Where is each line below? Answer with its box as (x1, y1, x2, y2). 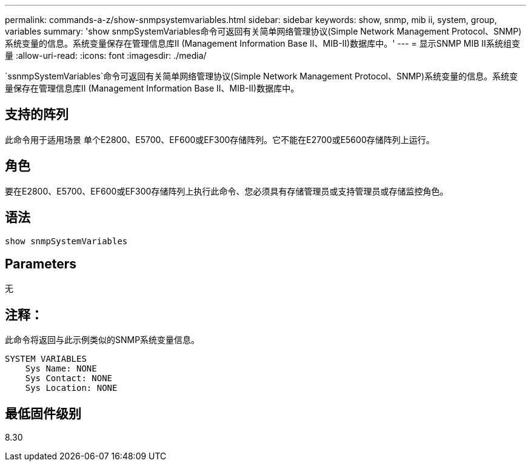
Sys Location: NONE (25, 383, 118, 393)
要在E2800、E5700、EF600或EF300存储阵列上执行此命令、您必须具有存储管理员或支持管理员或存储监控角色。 (5, 185, 449, 196)
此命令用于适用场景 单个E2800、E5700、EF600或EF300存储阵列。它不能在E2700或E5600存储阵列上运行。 (5, 134, 435, 145)
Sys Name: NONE (25, 364, 97, 374)
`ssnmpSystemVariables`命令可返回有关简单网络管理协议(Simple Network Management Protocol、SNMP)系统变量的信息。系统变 (5, 71, 518, 81)
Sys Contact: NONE (25, 373, 113, 384)
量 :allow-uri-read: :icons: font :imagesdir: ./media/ (5, 50, 207, 61)
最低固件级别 (5, 405, 81, 421)
